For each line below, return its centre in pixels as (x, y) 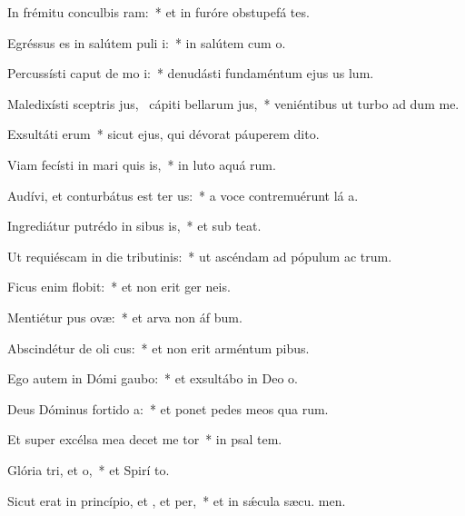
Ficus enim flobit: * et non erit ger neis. (119, 287)
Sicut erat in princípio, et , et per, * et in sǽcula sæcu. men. (177, 500)
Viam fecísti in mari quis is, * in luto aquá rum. (142, 164)
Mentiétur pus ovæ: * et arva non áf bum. (125, 317)
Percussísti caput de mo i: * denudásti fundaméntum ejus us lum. (191, 73)
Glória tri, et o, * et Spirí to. (89, 469)
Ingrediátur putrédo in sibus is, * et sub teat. (134, 226)
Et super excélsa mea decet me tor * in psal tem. (145, 439)
